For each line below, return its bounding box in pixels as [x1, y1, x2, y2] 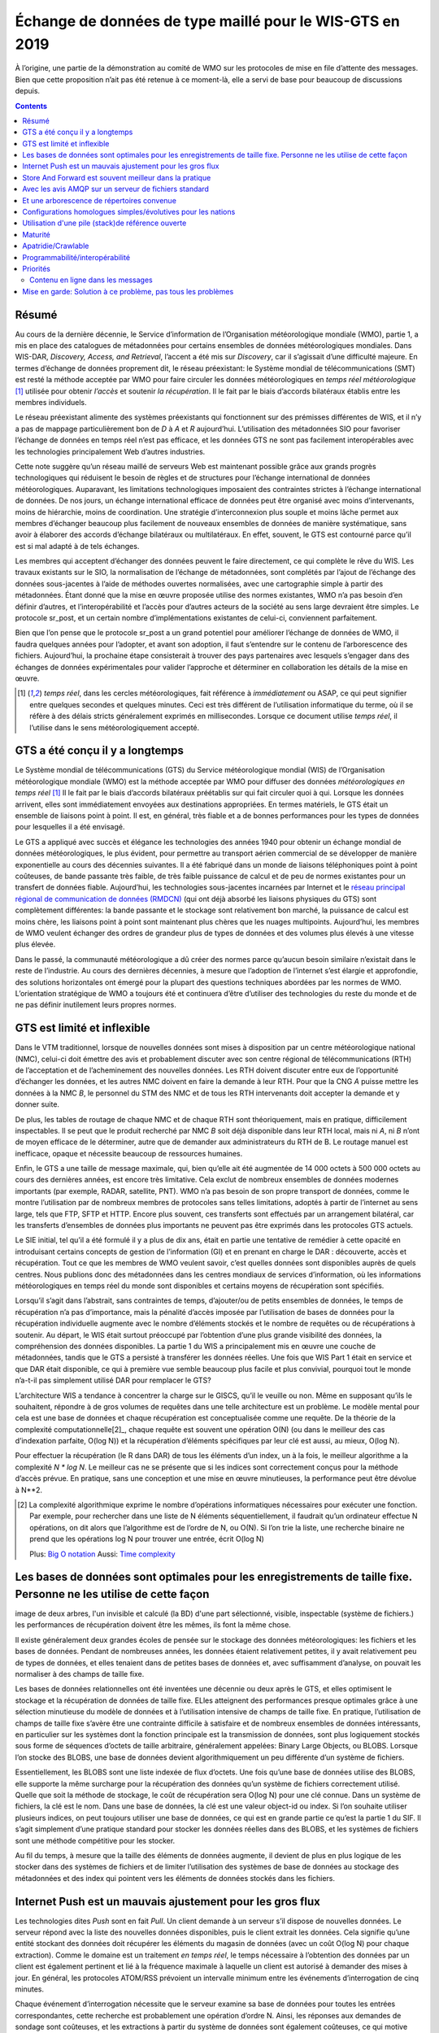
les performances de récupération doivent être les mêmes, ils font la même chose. [15, 1620, 292, 1630]
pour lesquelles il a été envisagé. [15, 822, 125, 832]
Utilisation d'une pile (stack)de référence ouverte [22, 218, 187, 228]
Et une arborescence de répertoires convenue [22, 195, 176, 205]
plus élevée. [15, 939, 56, 949]
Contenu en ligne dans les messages [29, 275, 154, 285]
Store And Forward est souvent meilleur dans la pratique [22, 172, 211, 182]
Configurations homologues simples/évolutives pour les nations [22, 207, 236, 217]
